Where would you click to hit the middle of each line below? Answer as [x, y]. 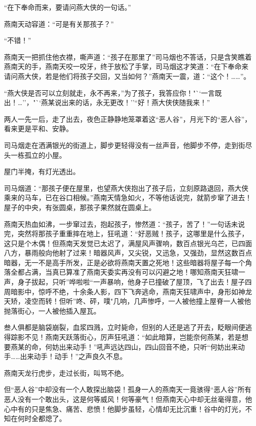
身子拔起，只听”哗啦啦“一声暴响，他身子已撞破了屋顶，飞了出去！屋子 [131, 282]
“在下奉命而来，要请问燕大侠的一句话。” [68, 7]
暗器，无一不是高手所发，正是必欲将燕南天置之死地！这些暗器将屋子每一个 [125, 262]
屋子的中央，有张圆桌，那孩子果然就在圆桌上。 [80, 207]
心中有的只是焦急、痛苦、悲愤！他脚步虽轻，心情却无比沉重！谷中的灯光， [125, 408]
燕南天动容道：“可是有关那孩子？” [59, 23]
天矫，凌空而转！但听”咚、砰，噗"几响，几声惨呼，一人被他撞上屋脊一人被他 [128, 301]
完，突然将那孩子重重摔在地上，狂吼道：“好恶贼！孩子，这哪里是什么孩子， [126, 233]
